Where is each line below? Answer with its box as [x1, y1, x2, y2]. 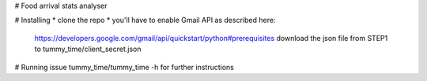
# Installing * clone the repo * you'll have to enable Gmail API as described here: [14, 16, 276, 25]
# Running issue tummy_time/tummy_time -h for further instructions [14, 62, 235, 72]
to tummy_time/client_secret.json [34, 44, 142, 54]
